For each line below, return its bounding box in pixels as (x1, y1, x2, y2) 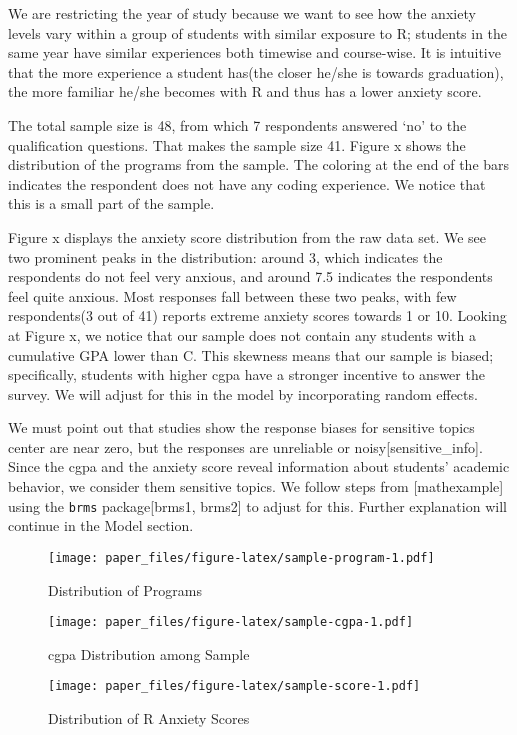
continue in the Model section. (8, 515, 194, 536)
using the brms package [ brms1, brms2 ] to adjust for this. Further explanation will (8, 495, 507, 516)
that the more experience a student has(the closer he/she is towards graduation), (8, 61, 504, 82)
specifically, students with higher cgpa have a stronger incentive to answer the (8, 364, 485, 385)
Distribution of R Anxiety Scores (48, 708, 250, 729)
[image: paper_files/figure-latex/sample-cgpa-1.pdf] (48, 615, 414, 630)
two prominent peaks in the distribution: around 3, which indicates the (8, 246, 443, 267)
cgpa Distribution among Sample (48, 643, 250, 664)
